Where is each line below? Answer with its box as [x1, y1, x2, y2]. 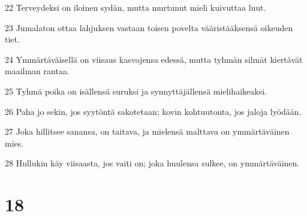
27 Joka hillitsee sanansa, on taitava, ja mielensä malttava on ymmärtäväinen [5, 125, 290, 138]
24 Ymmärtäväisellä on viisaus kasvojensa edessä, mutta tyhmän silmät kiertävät [5, 53, 303, 65]
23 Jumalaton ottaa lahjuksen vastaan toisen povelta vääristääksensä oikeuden [5, 21, 293, 34]
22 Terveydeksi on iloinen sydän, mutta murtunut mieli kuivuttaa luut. [5, 1, 266, 13]
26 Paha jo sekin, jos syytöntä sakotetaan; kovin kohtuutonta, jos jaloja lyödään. [5, 105, 302, 117]
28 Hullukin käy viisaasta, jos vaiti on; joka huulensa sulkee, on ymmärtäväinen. [5, 157, 300, 169]
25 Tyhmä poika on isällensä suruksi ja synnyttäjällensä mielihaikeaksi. [5, 84, 267, 97]
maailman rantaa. [5, 65, 70, 77]
